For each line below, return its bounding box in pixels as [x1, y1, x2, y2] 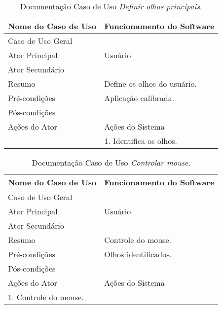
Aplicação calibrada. [104, 92, 175, 103]
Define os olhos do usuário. [104, 78, 197, 89]
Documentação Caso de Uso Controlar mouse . [32, 157, 190, 168]
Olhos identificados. [104, 248, 172, 260]
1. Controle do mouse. [8, 291, 84, 303]
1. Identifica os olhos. [104, 135, 178, 146]
